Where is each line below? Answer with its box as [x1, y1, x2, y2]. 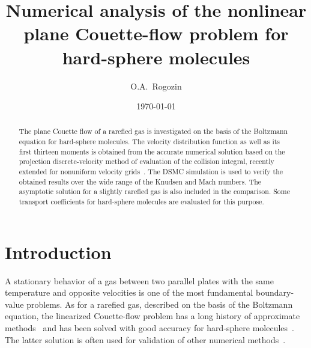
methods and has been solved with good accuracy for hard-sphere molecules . [5, 322, 295, 334]
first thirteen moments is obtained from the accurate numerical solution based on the [19, 146, 285, 156]
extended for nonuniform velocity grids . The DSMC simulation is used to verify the [19, 166, 283, 177]
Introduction [5, 239, 112, 264]
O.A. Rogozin [130, 79, 182, 92]
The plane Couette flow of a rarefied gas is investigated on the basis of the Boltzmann [19, 126, 288, 136]
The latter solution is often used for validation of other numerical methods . [5, 333, 286, 346]
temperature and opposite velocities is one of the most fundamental [5, 286, 253, 299]
